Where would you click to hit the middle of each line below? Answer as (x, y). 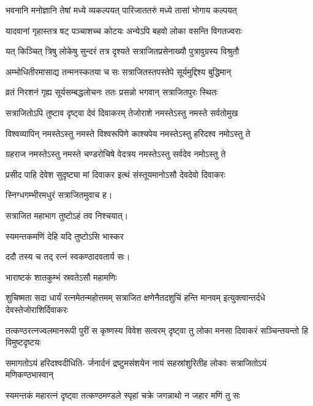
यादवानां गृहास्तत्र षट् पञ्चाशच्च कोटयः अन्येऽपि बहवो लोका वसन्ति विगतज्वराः (124, 30)
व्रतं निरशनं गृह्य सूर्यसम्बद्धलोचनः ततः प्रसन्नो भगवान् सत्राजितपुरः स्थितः (112, 92)
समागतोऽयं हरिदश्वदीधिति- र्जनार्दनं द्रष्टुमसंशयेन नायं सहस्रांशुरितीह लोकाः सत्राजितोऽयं (136, 362)
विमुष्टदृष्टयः (23, 342)
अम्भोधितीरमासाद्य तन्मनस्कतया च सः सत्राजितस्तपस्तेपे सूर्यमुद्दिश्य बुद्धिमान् (119, 71)
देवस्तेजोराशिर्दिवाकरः (37, 309)
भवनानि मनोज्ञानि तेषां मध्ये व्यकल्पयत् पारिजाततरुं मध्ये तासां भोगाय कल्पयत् (121, 10)
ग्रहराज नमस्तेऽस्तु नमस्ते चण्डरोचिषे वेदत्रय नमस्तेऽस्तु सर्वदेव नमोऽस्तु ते (116, 154)
